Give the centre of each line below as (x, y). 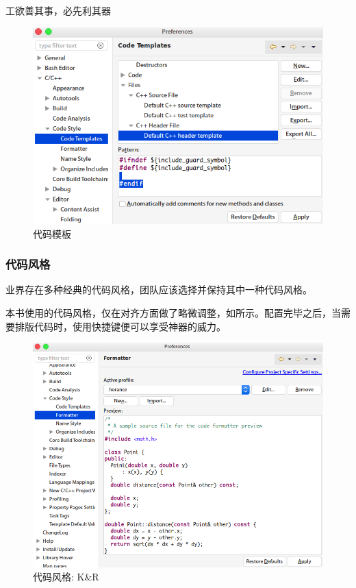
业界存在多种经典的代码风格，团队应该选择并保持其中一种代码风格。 (159, 290)
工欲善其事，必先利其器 (58, 10)
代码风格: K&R (66, 577)
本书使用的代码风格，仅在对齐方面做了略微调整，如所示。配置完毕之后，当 (173, 312)
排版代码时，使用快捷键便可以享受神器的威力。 (120, 326)
